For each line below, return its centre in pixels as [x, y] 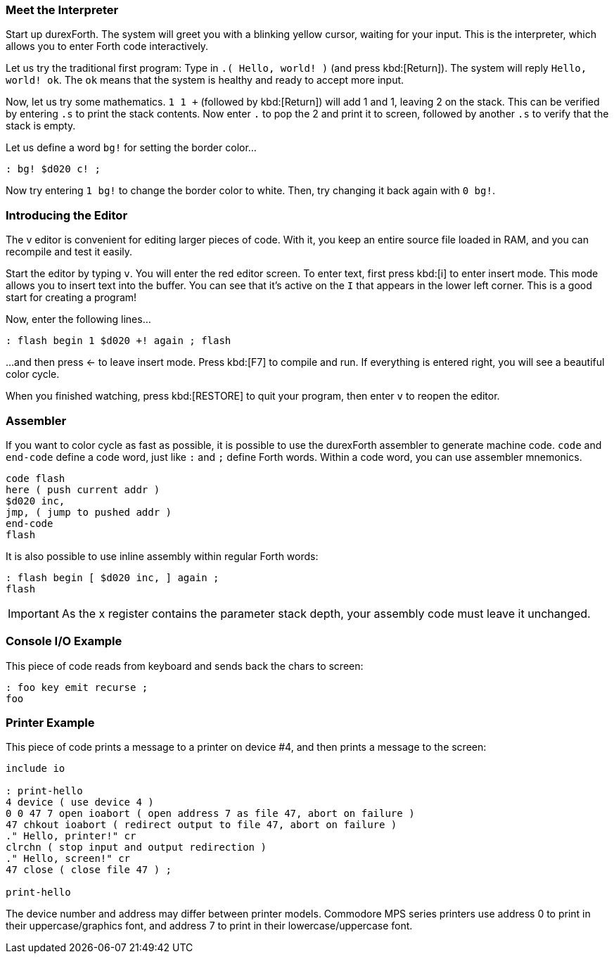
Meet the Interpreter [62, 10]
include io [36, 769]
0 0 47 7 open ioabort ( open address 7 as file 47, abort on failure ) [210, 814]
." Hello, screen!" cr [68, 859]
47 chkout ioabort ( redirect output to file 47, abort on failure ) [202, 825]
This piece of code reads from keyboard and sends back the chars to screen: [185, 666]
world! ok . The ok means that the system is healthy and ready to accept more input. [205, 80]
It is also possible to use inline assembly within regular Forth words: [162, 556]
